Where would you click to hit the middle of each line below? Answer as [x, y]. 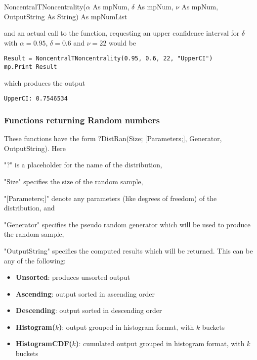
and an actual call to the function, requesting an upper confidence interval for [122, 33]
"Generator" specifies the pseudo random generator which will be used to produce [127, 224]
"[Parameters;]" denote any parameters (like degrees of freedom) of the [110, 198]
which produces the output [45, 82]
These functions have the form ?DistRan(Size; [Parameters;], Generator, [113, 138]
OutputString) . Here [35, 148]
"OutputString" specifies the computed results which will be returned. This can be [128, 250]
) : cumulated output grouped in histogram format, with [160, 343]
